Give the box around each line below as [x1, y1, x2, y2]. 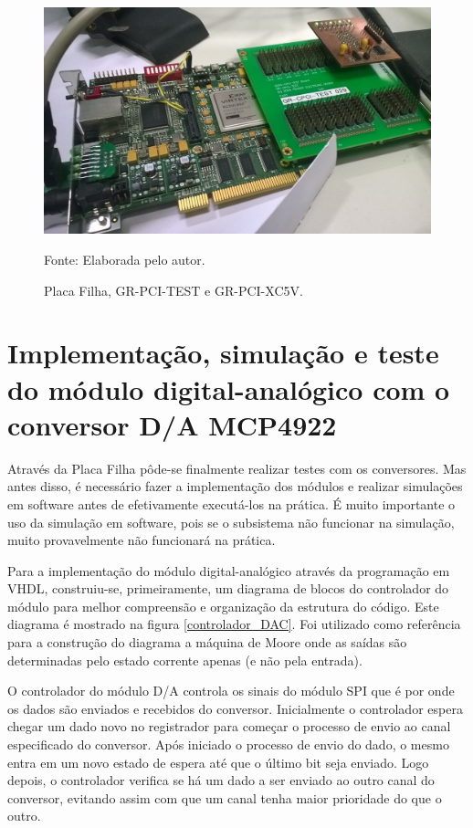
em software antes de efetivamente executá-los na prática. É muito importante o [7, 494, 456, 513]
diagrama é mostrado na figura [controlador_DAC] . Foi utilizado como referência [7, 614, 461, 634]
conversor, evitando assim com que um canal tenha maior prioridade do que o [7, 788, 442, 807]
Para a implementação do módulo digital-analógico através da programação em [7, 561, 450, 580]
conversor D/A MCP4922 [7, 405, 337, 443]
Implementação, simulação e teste [7, 334, 439, 372]
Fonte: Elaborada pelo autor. [44, 250, 205, 269]
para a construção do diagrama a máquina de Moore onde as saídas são [7, 633, 407, 652]
